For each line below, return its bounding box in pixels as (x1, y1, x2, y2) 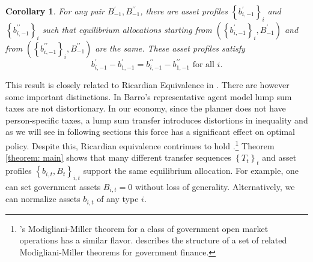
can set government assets (5, 180, 101, 192)
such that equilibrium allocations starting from (42, 23, 212, 35)
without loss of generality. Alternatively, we (135, 180, 295, 192)
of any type (97, 192, 139, 205)
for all (192, 61, 214, 70)
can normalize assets (5, 192, 81, 205)
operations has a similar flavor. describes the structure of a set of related (19, 234, 287, 246)
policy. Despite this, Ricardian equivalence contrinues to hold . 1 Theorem (5, 138, 275, 152)
